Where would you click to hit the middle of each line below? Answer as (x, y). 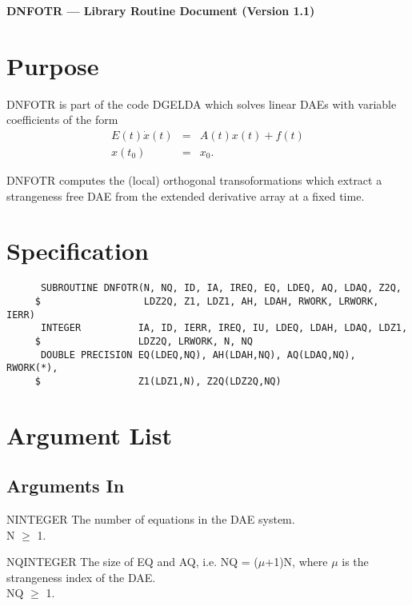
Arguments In (66, 486)
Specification (78, 251)
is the (355, 562)
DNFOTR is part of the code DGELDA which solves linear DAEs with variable (202, 104)
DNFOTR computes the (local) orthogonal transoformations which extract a (194, 179)
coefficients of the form (62, 120)
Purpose (53, 65)
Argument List (89, 435)
